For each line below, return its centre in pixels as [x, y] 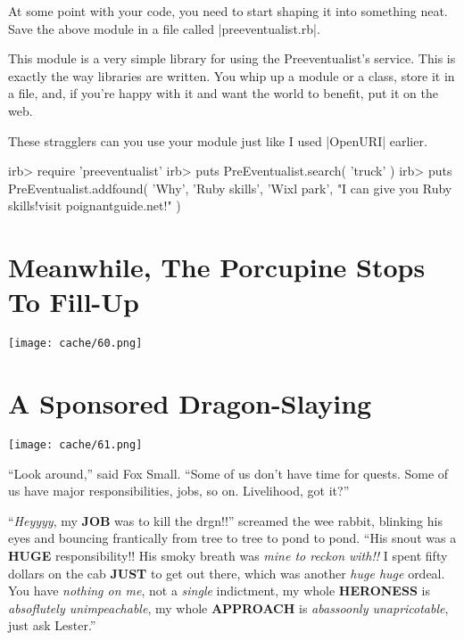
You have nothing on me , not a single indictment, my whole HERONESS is [219, 591]
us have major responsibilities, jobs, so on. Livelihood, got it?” [179, 491]
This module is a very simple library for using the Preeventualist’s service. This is [232, 58]
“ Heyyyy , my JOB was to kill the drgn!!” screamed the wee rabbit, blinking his [225, 520]
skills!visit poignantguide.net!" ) [95, 205]
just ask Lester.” [52, 625]
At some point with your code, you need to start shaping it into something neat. [228, 11]
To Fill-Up [74, 302]
